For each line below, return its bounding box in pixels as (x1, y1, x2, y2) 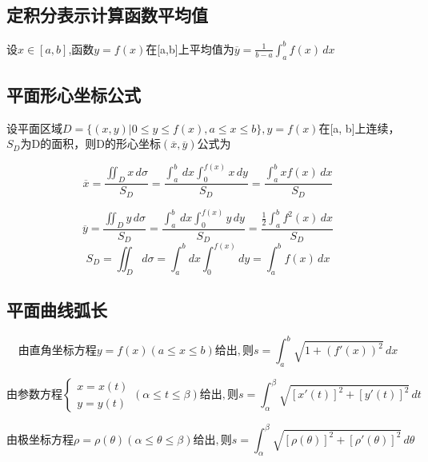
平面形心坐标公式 (6, 82, 141, 106)
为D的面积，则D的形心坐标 (20, 135, 161, 152)
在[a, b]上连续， (318, 119, 400, 136)
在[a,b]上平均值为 (146, 40, 234, 57)
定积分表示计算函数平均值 (6, 2, 208, 27)
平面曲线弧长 (6, 297, 107, 321)
